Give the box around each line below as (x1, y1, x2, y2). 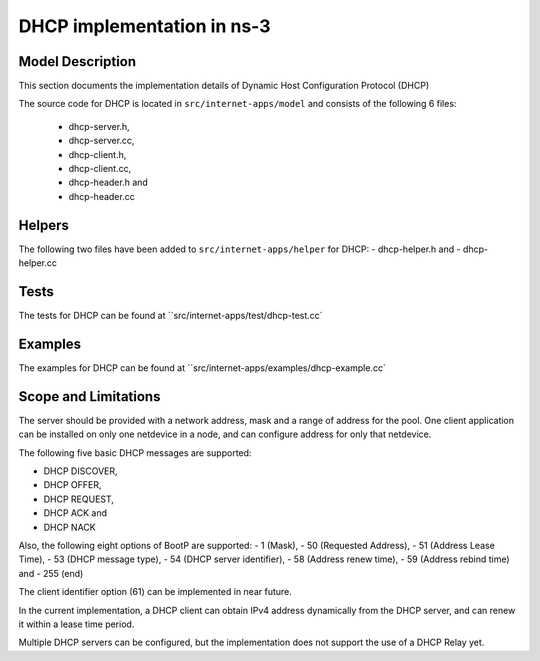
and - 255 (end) (18, 567, 84, 579)
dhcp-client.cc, (68, 163, 132, 175)
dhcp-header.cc (68, 190, 135, 202)
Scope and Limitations (18, 388, 161, 405)
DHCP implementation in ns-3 (18, 15, 271, 37)
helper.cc (18, 257, 57, 269)
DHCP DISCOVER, (43, 465, 119, 477)
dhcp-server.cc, (68, 135, 135, 147)
